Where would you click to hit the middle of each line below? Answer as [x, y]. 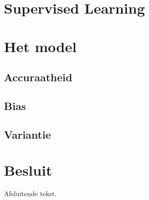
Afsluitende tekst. [30, 193]
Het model [40, 46]
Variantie [28, 134]
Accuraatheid [38, 77]
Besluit [28, 170]
